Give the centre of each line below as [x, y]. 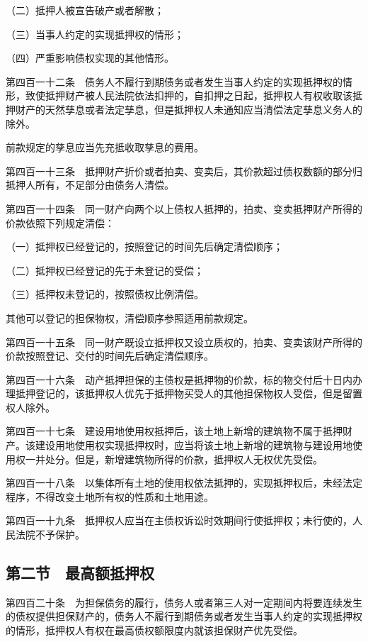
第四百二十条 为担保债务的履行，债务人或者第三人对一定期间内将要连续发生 [184, 602]
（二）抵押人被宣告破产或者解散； [85, 10]
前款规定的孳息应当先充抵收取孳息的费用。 [105, 147]
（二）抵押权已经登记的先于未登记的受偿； [105, 270]
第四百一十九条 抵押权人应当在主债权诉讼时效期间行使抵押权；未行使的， [179, 520]
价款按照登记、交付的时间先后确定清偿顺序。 [110, 356]
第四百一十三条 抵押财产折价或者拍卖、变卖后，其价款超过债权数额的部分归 [184, 171]
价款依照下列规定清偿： [60, 222]
